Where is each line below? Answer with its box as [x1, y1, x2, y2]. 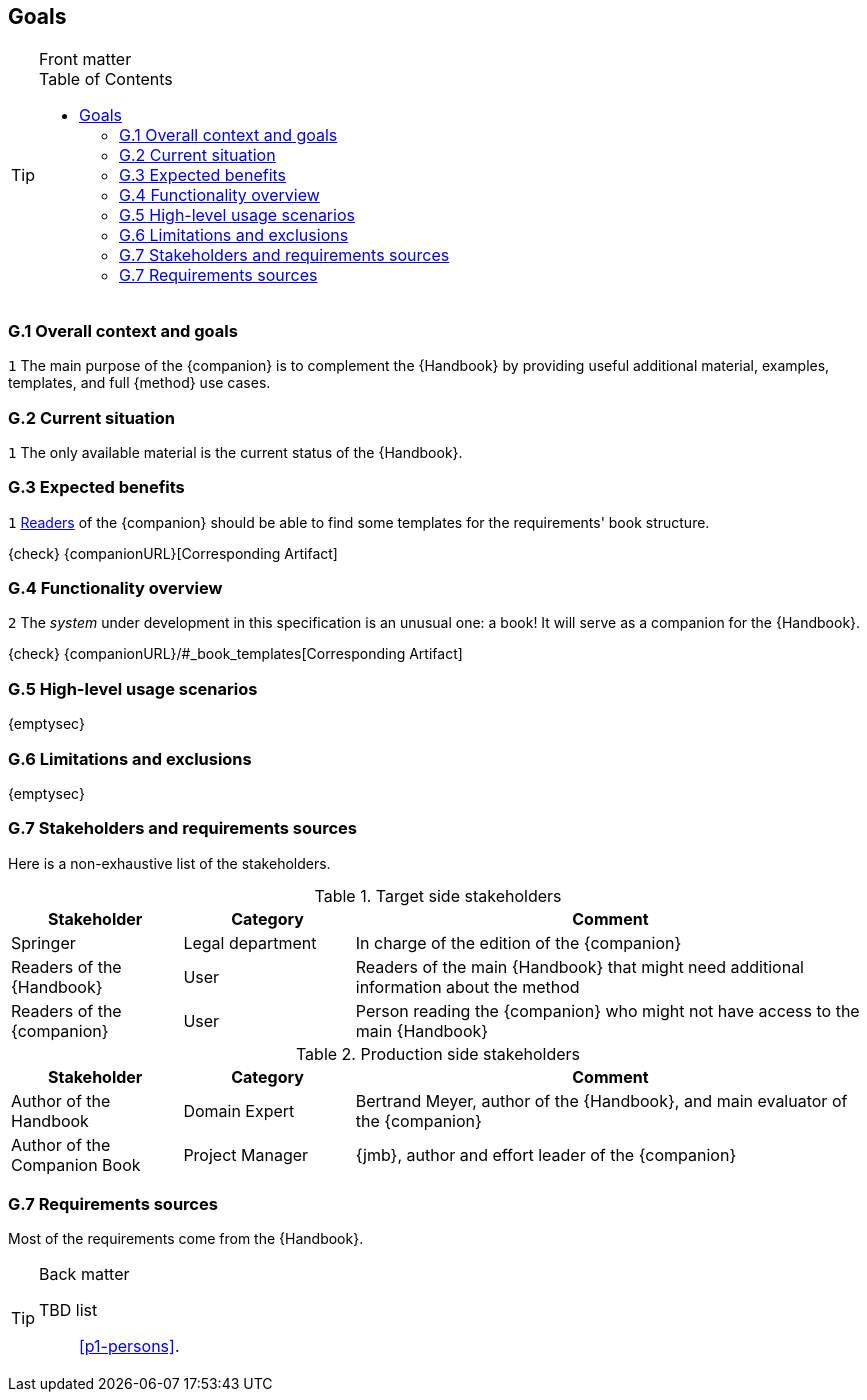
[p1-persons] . [79, 1336, 180, 1357]
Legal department [183, 932, 317, 953]
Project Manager [183, 1144, 309, 1165]
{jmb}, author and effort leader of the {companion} [355, 1144, 737, 1165]
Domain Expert [183, 1100, 295, 1121]
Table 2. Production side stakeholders [295, 1043, 581, 1064]
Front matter [39, 49, 132, 70]
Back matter [39, 1264, 130, 1285]
